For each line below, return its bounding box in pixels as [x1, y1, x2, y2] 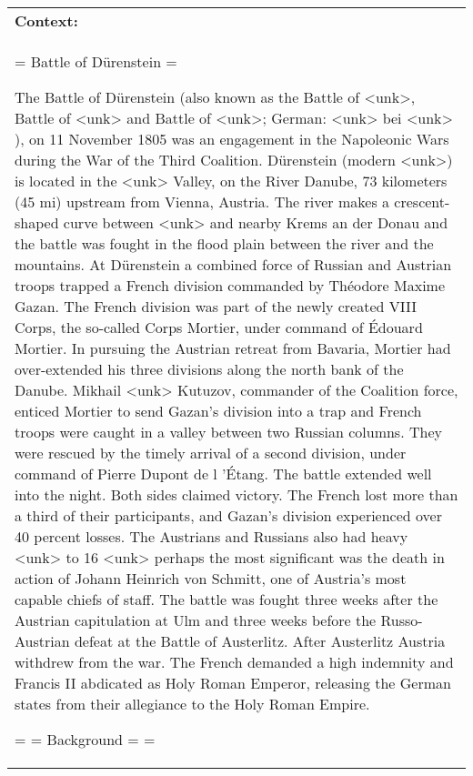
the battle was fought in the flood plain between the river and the [15, 233, 434, 254]
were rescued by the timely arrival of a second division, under [15, 442, 407, 463]
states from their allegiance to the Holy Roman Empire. [15, 693, 370, 714]
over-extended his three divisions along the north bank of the [15, 358, 404, 379]
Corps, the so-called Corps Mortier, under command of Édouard [15, 317, 423, 338]
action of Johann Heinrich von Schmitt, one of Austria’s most [15, 568, 407, 589]
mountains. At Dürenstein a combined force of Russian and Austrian [15, 254, 452, 275]
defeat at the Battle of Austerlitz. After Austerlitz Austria [74, 630, 446, 651]
